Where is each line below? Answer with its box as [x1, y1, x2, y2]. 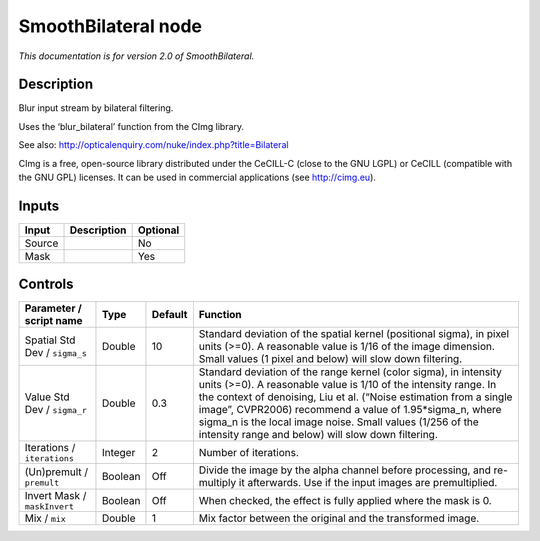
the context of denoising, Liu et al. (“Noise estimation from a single [198, 390, 513, 404]
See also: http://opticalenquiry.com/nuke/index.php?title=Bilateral [18, 139, 289, 151]
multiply [198, 476, 237, 490]
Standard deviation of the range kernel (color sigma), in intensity [198, 365, 502, 379]
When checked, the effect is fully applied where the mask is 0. [198, 493, 492, 507]
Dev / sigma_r [24, 403, 87, 417]
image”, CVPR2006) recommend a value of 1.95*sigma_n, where [198, 403, 502, 417]
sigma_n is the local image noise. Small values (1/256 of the [198, 415, 479, 429]
